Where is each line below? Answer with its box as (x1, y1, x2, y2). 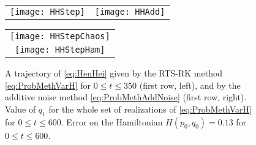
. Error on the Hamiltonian (61, 115, 163, 128)
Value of (5, 102, 36, 115)
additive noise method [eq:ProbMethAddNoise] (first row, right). (5, 91, 247, 103)
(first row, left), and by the (139, 78, 241, 91)
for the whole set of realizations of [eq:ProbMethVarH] (48, 102, 252, 115)
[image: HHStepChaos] (10, 31, 110, 41)
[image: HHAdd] (94, 7, 165, 17)
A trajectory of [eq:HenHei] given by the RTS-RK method (5, 67, 223, 79)
